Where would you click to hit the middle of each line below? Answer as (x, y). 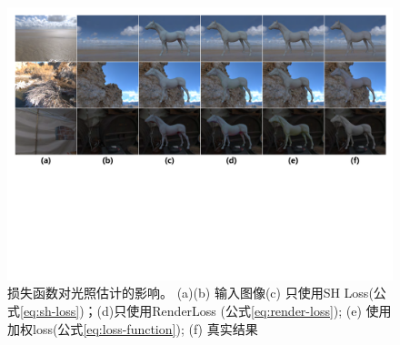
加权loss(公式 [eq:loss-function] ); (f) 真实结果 (133, 328)
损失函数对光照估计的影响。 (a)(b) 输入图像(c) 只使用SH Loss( (190, 293)
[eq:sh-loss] (50, 310)
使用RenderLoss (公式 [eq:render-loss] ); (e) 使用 (259, 310)
